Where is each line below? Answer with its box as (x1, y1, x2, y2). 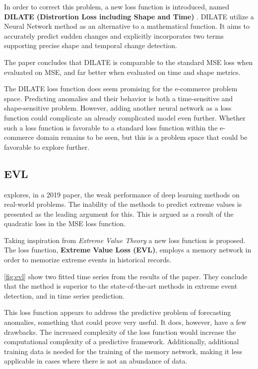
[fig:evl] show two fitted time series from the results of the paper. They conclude (4, 271, 248, 281)
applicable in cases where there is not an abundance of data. (4, 356, 188, 366)
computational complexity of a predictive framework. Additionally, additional (4, 336, 239, 347)
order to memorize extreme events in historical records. (4, 254, 172, 265)
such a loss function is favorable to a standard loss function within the (4, 122, 218, 132)
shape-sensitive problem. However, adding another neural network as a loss (4, 103, 232, 113)
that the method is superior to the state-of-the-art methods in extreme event (4, 281, 238, 291)
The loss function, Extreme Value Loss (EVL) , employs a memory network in (4, 245, 252, 255)
